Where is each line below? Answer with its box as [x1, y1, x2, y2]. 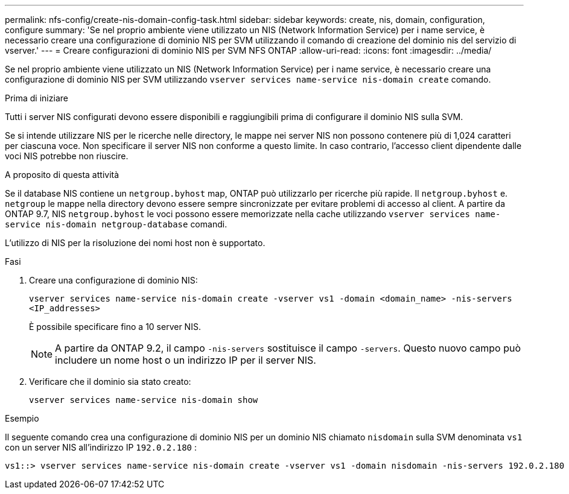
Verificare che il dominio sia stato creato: [29, 376, 191, 387]
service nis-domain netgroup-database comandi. [5, 219, 227, 229]
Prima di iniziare [5, 93, 68, 103]
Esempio [5, 413, 39, 423]
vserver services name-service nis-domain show [29, 395, 258, 405]
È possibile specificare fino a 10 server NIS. [29, 321, 201, 332]
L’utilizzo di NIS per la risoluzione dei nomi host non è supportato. [5, 238, 265, 248]
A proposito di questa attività [5, 169, 119, 180]
